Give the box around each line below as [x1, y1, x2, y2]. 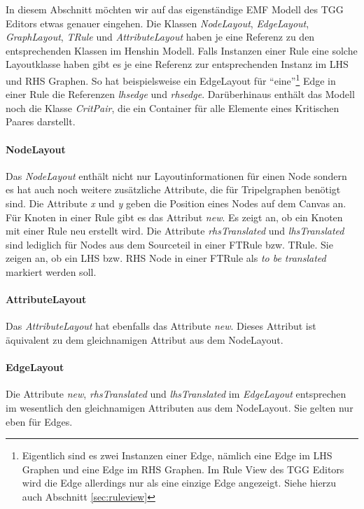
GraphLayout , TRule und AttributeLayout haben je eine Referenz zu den [6, 29, 315, 44]
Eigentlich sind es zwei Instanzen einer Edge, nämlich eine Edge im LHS [22, 448, 332, 463]
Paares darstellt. [6, 114, 76, 129]
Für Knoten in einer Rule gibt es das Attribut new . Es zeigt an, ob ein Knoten [6, 209, 343, 224]
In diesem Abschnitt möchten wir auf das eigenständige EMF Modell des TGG [6, 2, 344, 16]
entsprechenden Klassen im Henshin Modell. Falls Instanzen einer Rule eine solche [6, 43, 358, 57]
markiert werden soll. [6, 264, 97, 279]
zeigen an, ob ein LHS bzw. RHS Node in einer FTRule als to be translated [6, 251, 326, 265]
